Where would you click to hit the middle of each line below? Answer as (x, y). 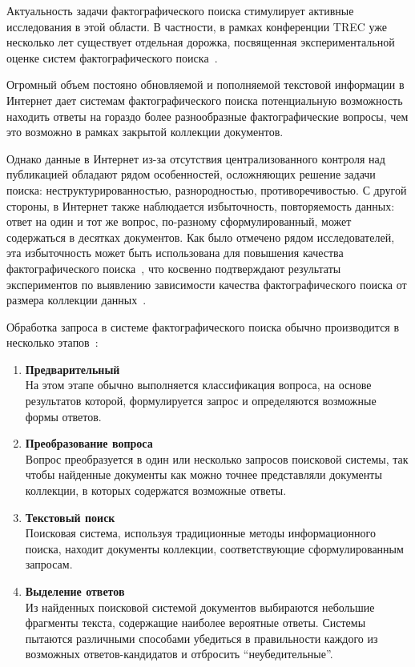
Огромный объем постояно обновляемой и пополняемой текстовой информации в (205, 84)
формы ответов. (63, 416)
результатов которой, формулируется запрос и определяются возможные (201, 401)
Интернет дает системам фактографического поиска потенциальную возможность (205, 100)
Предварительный (73, 369)
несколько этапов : (52, 342)
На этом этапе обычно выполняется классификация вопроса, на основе (198, 385)
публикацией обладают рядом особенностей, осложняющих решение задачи (191, 174)
